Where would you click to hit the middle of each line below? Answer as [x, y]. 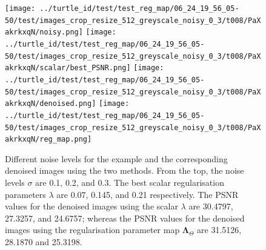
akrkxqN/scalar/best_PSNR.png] [68, 68]
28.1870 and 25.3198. [44, 242]
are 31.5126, [219, 230]
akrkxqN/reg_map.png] [48, 140]
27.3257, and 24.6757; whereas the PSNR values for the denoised [125, 218]
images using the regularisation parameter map [92, 230]
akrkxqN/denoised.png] [51, 104]
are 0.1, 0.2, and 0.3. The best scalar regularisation [130, 183]
